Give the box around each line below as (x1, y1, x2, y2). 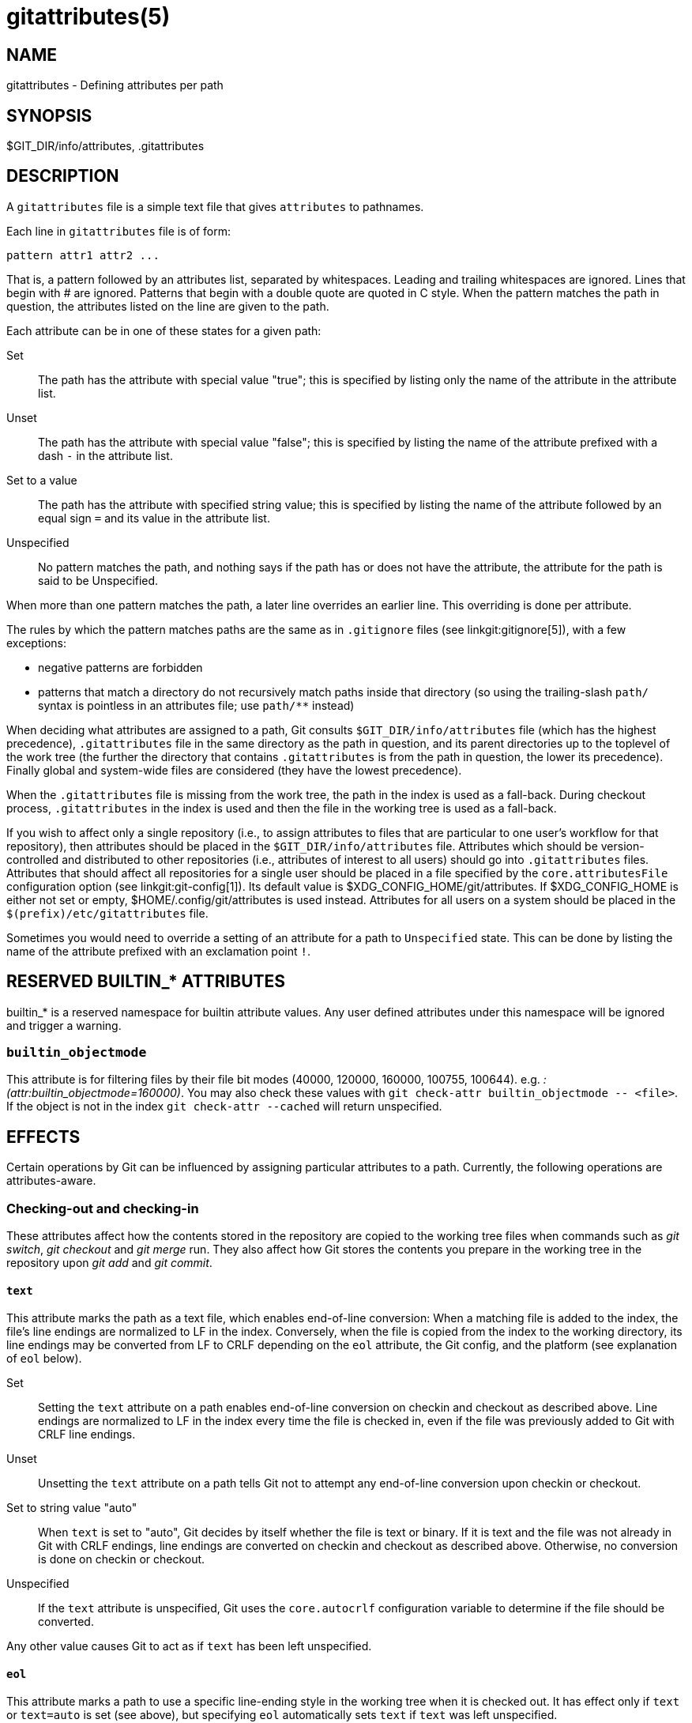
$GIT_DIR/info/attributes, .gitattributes (6, 139, 205, 153)
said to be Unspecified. (38, 573, 159, 587)
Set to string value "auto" (6, 1501, 137, 1515)
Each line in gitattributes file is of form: (6, 224, 231, 238)
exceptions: (6, 635, 66, 650)
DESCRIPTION (6, 166, 119, 187)
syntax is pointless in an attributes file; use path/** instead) (38, 698, 355, 712)
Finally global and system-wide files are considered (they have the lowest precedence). (6, 763, 462, 777)
